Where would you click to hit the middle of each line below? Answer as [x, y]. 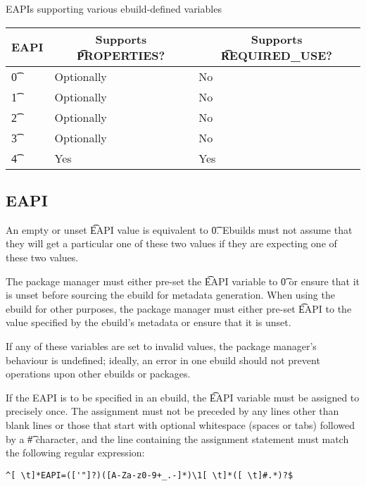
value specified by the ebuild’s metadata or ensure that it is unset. [149, 322]
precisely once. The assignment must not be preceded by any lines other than [172, 411]
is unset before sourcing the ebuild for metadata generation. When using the [170, 295]
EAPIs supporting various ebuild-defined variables [114, 8]
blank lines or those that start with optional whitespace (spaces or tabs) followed [181, 424]
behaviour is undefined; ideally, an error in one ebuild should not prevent [163, 360]
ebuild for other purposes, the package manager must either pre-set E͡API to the [179, 308]
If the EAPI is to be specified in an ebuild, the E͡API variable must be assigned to [183, 397]
